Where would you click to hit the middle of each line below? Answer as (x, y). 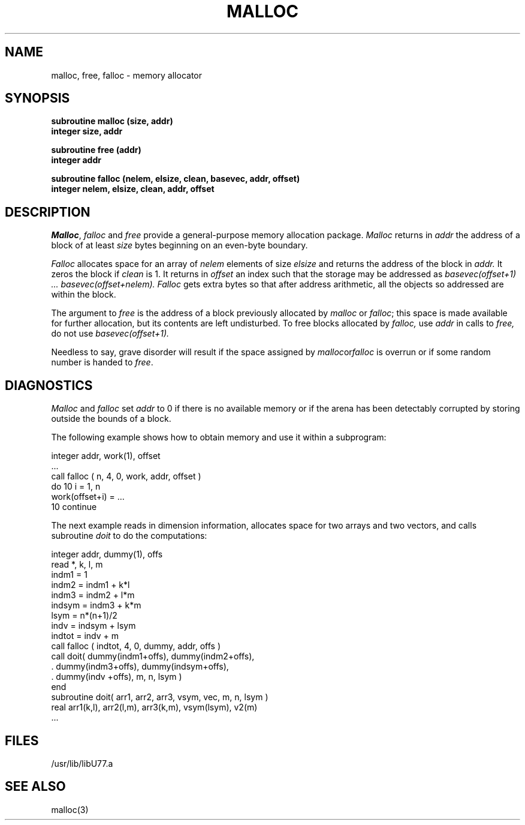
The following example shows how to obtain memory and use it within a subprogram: (219, 437)
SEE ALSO (35, 787)
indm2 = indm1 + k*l (90, 585)
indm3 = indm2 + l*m (93, 595)
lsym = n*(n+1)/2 (84, 616)
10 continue (74, 507)
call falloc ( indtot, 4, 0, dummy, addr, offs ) (136, 646)
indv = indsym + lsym (93, 626)
